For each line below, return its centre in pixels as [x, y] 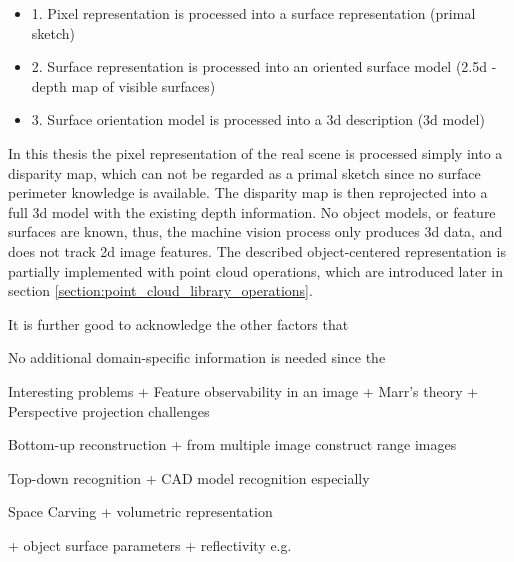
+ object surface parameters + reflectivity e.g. [150, 544]
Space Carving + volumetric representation [140, 511]
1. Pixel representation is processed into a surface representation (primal [253, 13]
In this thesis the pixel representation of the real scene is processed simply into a [255, 152]
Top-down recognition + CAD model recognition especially [189, 477]
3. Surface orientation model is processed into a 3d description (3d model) [258, 119]
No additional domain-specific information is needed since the [197, 357]
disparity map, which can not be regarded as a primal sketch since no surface [244, 172]
